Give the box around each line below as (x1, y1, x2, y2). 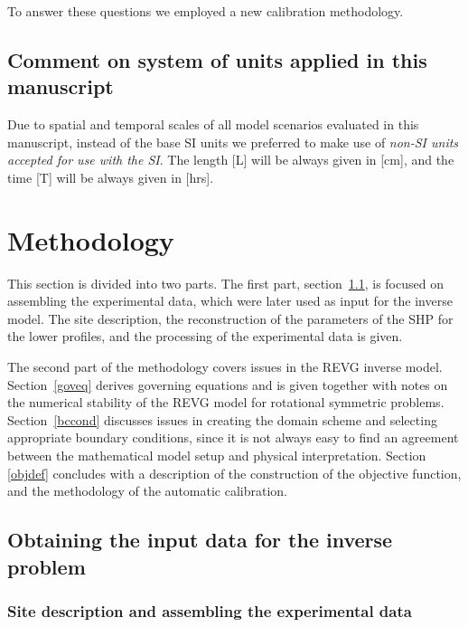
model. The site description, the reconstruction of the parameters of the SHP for (7, 309, 454, 328)
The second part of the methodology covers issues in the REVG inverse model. (7, 357, 443, 376)
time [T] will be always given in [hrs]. (7, 167, 214, 186)
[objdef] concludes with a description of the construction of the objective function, (7, 463, 462, 482)
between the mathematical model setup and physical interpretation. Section (7, 446, 426, 465)
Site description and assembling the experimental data (7, 599, 412, 622)
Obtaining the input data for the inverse (7, 526, 393, 554)
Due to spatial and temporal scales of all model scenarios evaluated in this (7, 115, 419, 134)
